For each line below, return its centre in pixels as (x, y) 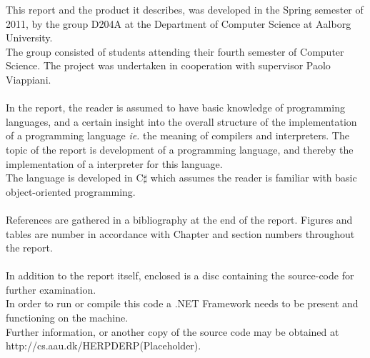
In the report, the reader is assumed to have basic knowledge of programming (175, 108)
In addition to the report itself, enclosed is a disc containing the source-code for (180, 275)
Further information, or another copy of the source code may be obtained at (172, 331)
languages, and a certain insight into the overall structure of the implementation (181, 121)
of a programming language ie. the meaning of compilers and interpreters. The (177, 135)
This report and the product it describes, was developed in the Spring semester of (185, 9)
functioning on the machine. (67, 318)
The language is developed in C (75, 178)
